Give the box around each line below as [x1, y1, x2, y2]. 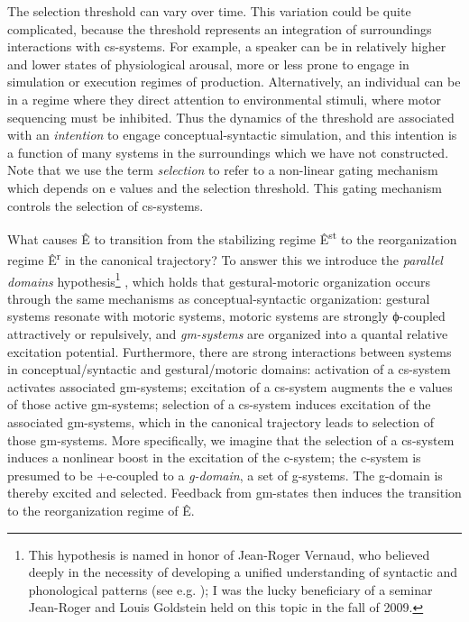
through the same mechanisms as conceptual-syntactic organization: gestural [7, 288, 430, 307]
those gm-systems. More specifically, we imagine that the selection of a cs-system [7, 430, 455, 449]
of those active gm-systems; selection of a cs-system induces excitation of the [7, 395, 431, 414]
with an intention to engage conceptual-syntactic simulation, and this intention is [7, 125, 457, 144]
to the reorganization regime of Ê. [7, 501, 195, 519]
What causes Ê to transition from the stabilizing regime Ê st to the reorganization [7, 227, 457, 248]
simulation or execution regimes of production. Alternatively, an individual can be [7, 72, 461, 91]
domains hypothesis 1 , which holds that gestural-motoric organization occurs [7, 269, 431, 290]
